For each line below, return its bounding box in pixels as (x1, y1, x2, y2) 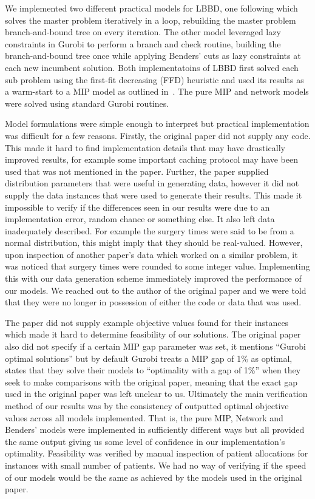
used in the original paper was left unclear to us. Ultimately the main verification (5, 387, 308, 400)
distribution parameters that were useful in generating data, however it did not (5, 177, 299, 189)
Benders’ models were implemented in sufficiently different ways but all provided (5, 423, 305, 436)
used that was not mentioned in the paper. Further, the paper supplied (5, 165, 269, 177)
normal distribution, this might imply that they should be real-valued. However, (5, 236, 303, 249)
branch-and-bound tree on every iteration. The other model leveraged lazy (5, 25, 281, 38)
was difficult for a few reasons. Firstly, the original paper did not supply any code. (5, 129, 311, 141)
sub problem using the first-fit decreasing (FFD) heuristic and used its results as (5, 73, 304, 86)
